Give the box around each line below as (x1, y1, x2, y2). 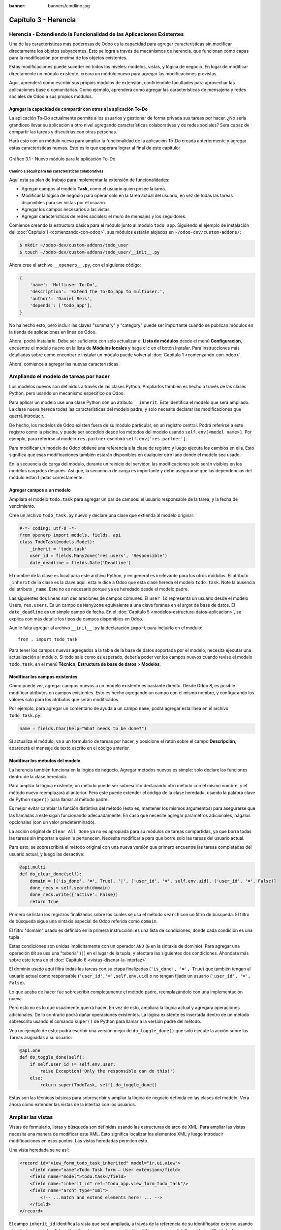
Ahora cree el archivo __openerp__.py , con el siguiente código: (9, 262, 141, 268)
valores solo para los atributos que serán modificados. (9, 696, 120, 702)
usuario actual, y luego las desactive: (9, 851, 85, 857)
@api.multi (19, 864, 46, 870)
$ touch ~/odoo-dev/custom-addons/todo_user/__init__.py (19, 249, 160, 255)
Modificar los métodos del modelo (9, 758, 81, 764)
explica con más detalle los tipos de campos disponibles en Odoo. (9, 615, 144, 622)
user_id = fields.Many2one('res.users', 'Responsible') (30, 553, 168, 558)
